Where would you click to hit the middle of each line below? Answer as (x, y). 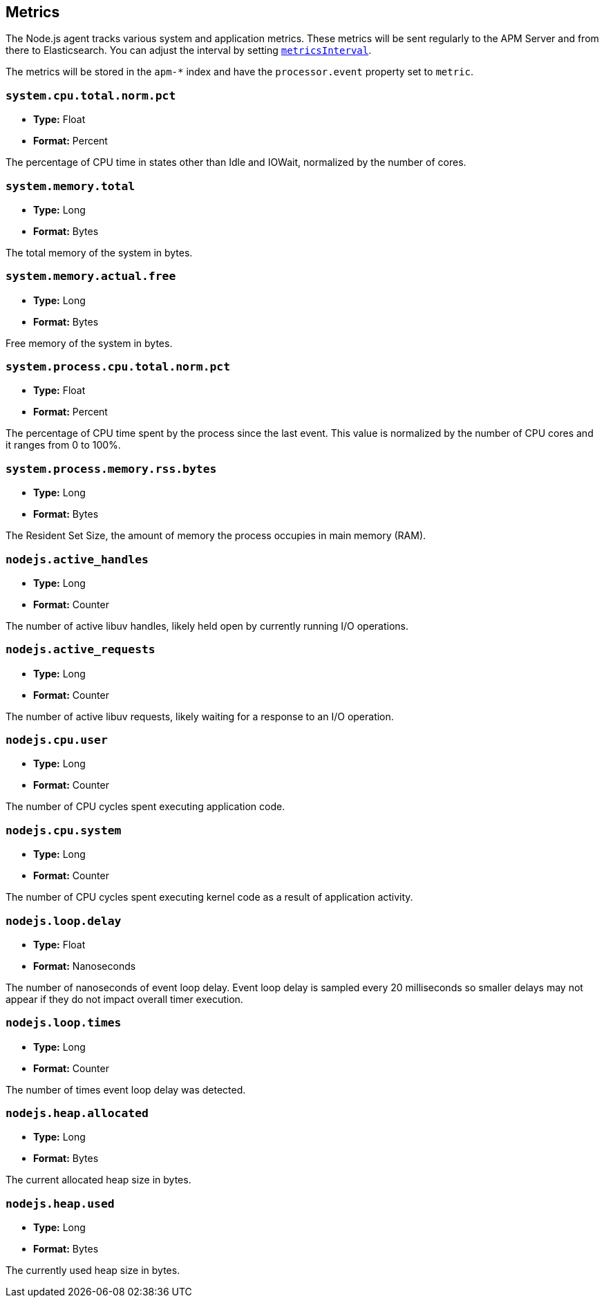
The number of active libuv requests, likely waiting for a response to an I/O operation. (200, 716)
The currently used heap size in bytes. (93, 1271)
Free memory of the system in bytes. (89, 343)
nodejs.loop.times (64, 1023)
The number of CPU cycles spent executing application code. (145, 807)
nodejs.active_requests (81, 650)
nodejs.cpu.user (57, 740)
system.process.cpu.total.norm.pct (118, 367)
